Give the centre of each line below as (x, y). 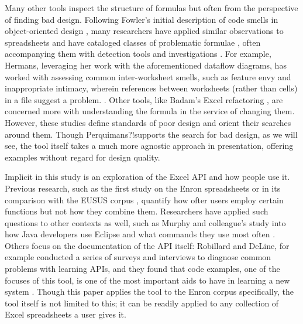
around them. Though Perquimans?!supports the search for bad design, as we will (151, 134)
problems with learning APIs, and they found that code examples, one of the (142, 269)
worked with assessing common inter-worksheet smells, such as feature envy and (148, 76)
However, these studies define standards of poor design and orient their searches (148, 122)
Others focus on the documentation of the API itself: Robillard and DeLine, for (147, 245)
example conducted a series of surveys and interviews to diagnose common (138, 257)
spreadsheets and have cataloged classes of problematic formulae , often (133, 42)
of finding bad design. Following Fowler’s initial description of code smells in (142, 19)
